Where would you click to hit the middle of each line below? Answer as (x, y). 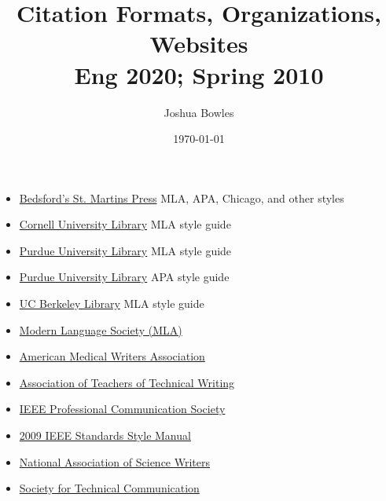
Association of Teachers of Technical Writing (127, 382)
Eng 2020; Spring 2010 (199, 74)
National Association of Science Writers (114, 461)
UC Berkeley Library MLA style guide (112, 304)
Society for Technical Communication (109, 488)
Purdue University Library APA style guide (124, 277)
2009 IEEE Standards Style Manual (105, 435)
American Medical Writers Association (112, 356)
